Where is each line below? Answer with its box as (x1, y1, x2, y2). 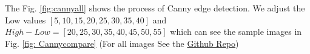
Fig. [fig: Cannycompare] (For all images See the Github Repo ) (5, 37, 239, 49)
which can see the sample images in (170, 25, 302, 38)
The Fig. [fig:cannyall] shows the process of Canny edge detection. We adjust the (5, 2, 305, 14)
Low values (5, 13, 46, 26)
